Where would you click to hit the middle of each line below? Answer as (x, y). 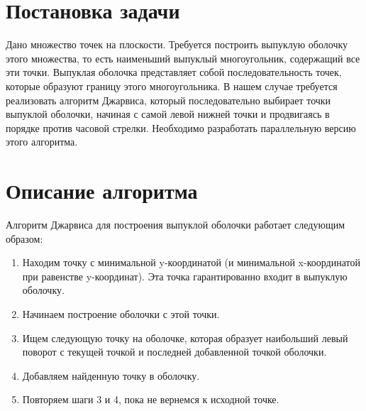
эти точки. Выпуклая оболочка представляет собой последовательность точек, (174, 72)
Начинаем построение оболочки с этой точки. (121, 313)
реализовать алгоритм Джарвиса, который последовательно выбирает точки (168, 100)
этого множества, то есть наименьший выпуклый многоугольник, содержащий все (183, 58)
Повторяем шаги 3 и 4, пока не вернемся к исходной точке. (151, 399)
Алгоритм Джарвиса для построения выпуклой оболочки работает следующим (176, 224)
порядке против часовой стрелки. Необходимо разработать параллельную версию (181, 127)
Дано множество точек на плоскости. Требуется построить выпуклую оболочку (177, 44)
